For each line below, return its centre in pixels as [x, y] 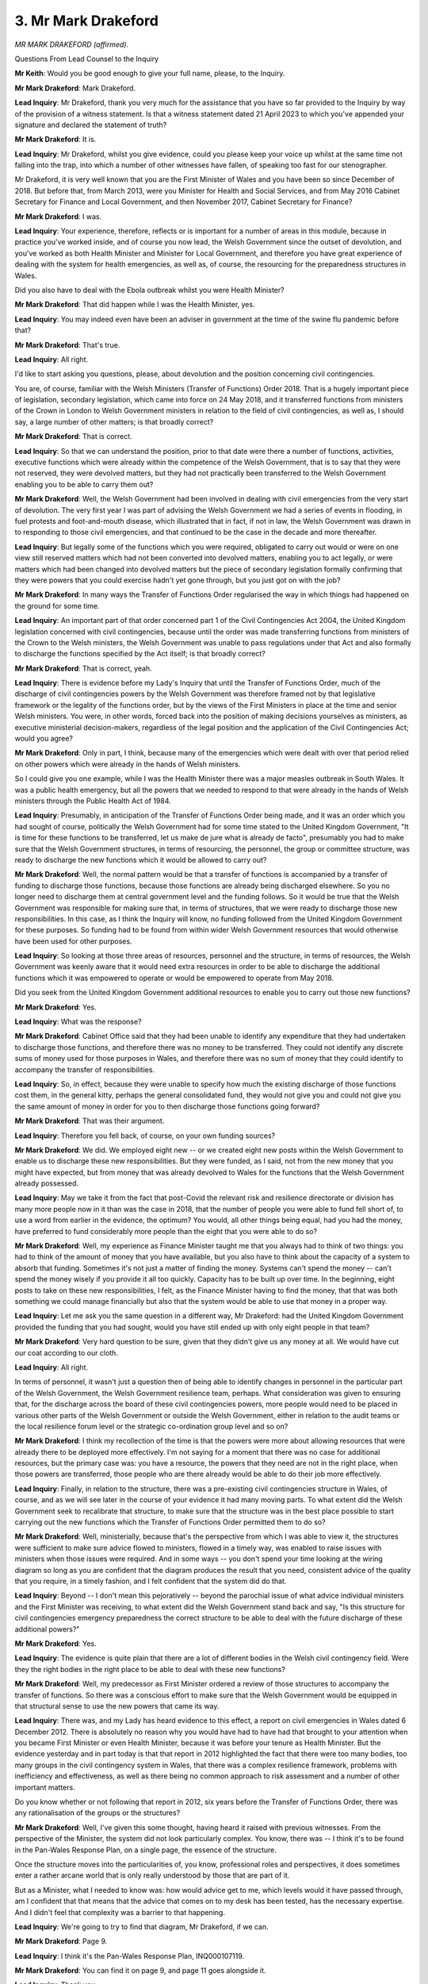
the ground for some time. [57, 606]
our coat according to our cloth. [67, 1352]
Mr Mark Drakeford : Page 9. [61, 1941]
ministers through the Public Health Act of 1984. [93, 801]
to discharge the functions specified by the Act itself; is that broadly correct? [140, 654]
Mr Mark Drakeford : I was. [58, 216]
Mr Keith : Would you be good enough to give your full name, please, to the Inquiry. [150, 73]
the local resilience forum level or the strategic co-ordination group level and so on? [151, 1426]
